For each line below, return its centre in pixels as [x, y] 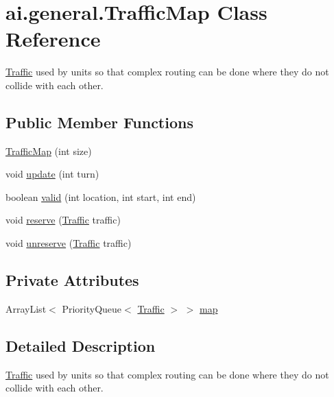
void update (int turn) [52, 174]
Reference [53, 39]
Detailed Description [81, 345]
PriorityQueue [92, 308]
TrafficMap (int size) [49, 151]
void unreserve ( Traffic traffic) [69, 243]
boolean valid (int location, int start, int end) [101, 196]
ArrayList [26, 308]
